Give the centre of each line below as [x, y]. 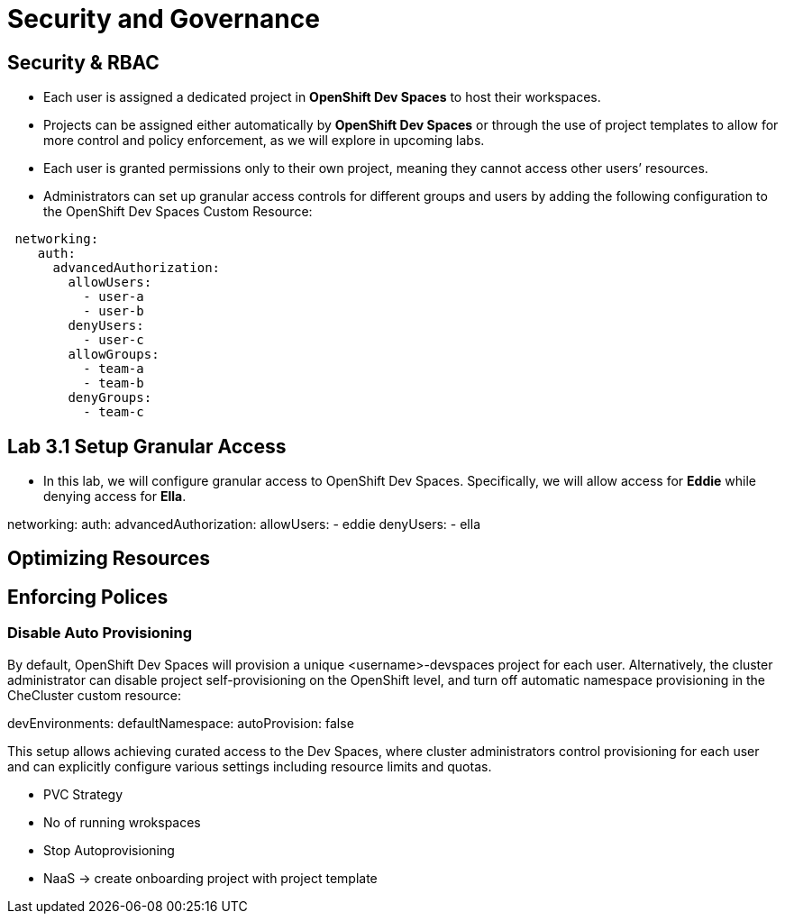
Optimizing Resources [109, 559]
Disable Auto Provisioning [100, 633]
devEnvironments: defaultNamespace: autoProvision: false [181, 723]
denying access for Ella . [115, 497]
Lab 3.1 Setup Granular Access [147, 446]
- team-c [114, 412]
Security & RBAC [83, 62]
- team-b [114, 383]
